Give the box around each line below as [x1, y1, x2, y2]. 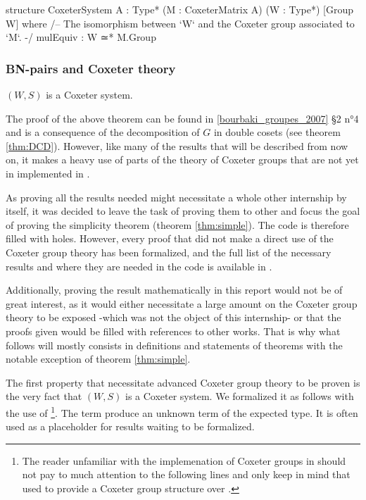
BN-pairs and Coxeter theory [6, 59, 176, 77]
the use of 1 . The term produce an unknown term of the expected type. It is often [6, 403, 358, 420]
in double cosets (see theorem [213, 125, 341, 139]
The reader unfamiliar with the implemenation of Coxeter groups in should [22, 453, 346, 468]
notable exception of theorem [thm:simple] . [6, 351, 191, 366]
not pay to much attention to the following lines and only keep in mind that [22, 467, 351, 482]
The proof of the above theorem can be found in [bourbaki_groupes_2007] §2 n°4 [6, 111, 359, 125]
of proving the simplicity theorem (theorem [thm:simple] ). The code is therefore [6, 217, 349, 232]
